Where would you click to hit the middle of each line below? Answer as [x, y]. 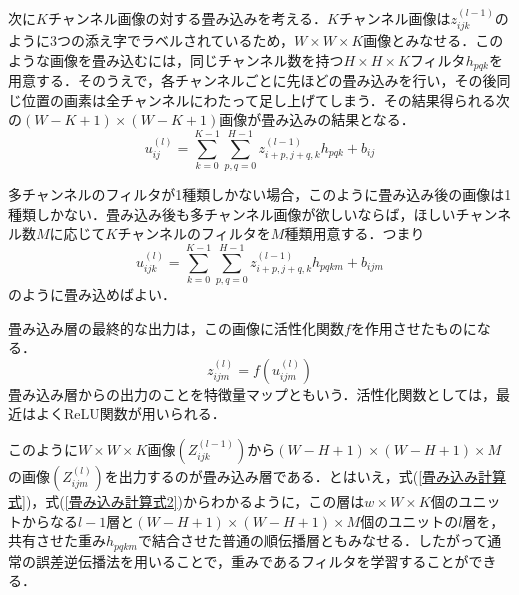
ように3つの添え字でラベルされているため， [151, 40]
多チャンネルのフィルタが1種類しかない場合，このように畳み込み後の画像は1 [260, 194]
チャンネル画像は [394, 17]
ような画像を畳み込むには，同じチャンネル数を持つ [176, 59]
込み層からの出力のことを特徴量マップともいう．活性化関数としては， [265, 393]
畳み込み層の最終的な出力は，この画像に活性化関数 [176, 327]
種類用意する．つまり [354, 233]
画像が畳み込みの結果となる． [317, 119]
